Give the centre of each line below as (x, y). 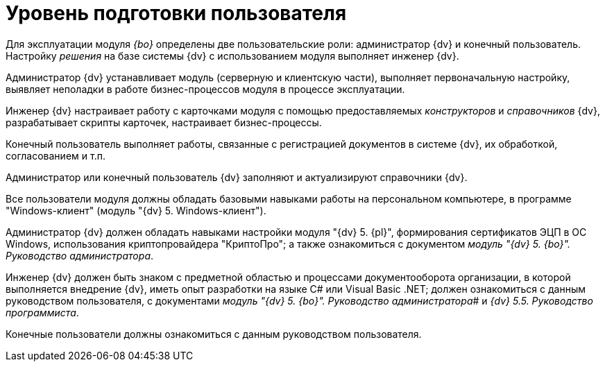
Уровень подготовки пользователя (176, 13)
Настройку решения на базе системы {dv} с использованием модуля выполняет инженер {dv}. (232, 56)
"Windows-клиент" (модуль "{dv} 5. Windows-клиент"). (136, 210)
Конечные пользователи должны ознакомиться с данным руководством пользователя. (214, 334)
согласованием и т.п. (56, 155)
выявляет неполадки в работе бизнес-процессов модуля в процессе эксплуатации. (205, 89)
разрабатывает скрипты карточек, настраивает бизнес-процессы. (164, 122)
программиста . (42, 312)
